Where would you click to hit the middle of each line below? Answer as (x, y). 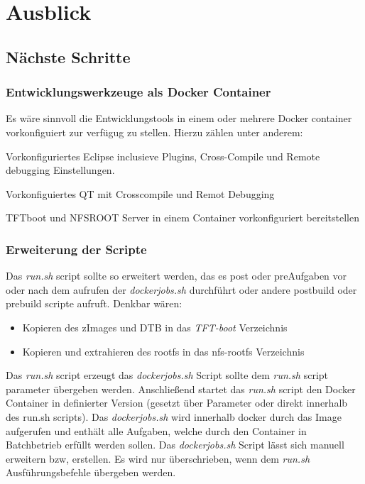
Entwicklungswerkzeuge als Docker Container (138, 92)
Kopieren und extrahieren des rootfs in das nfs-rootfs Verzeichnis (163, 351)
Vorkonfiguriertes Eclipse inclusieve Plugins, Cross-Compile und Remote (163, 156)
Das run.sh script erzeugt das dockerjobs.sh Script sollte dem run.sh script (167, 375)
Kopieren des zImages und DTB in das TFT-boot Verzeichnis (155, 327)
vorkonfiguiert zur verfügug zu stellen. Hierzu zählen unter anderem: (154, 132)
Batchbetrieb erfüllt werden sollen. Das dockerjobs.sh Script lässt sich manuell (175, 445)
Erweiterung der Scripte (76, 249)
